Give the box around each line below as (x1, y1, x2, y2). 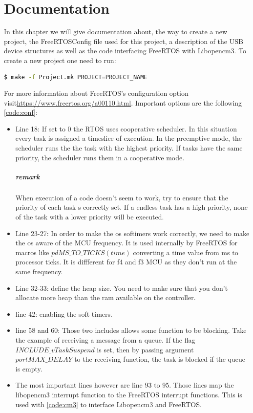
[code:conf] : (4, 107, 38, 117)
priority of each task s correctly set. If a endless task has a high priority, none (15, 202, 248, 212)
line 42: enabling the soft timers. (15, 308, 112, 319)
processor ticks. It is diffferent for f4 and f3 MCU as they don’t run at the (15, 257, 237, 267)
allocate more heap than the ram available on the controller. (15, 292, 196, 303)
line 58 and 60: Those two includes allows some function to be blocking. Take (15, 325, 247, 335)
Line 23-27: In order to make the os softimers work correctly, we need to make (15, 228, 250, 238)
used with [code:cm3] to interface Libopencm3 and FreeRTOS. (15, 399, 202, 409)
